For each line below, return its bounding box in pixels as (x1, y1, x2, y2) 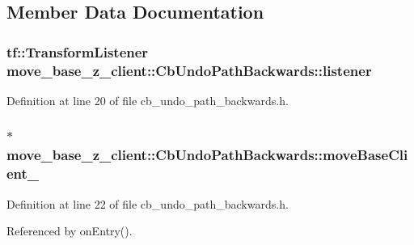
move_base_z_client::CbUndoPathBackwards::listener (6, 60, 372, 80)
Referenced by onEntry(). (6, 222, 133, 239)
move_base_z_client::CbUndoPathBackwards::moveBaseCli (6, 145, 408, 165)
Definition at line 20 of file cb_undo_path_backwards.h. (6, 91, 289, 108)
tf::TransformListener (6, 41, 149, 61)
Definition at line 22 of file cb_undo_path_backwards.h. (6, 195, 289, 212)
